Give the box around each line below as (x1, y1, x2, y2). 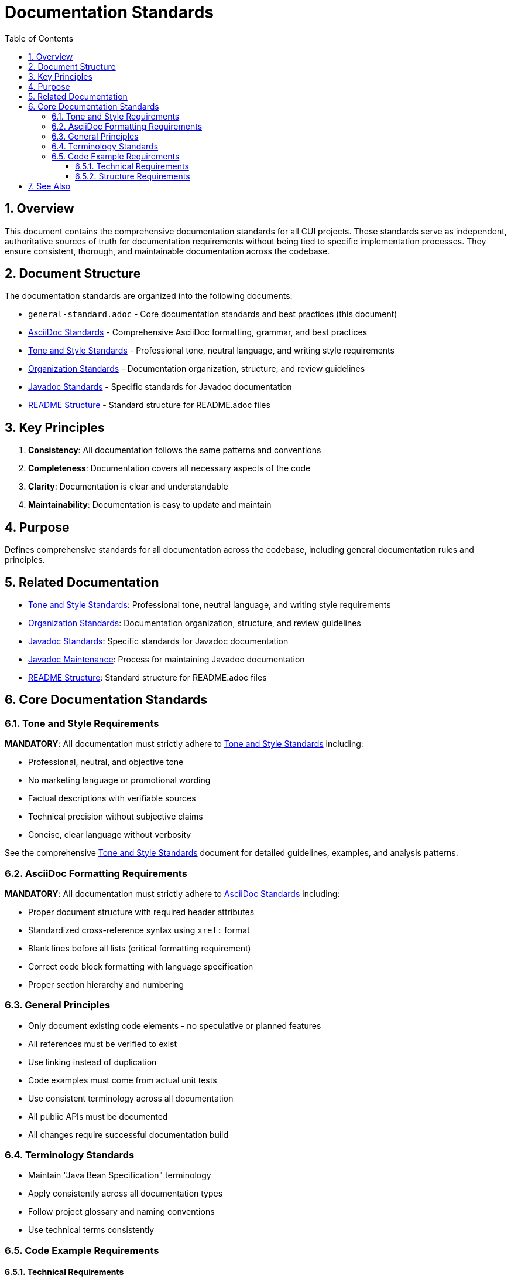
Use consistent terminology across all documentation (28, 1093, 234, 1103)
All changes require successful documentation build (28, 1129, 229, 1140)
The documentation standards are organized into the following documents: (5, 291, 293, 301)
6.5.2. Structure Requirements (75, 171, 190, 181)
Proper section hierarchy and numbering (28, 979, 184, 990)
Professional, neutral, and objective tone (28, 757, 184, 767)
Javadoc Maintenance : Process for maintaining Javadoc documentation (28, 654, 305, 664)
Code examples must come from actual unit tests (28, 1075, 217, 1085)
